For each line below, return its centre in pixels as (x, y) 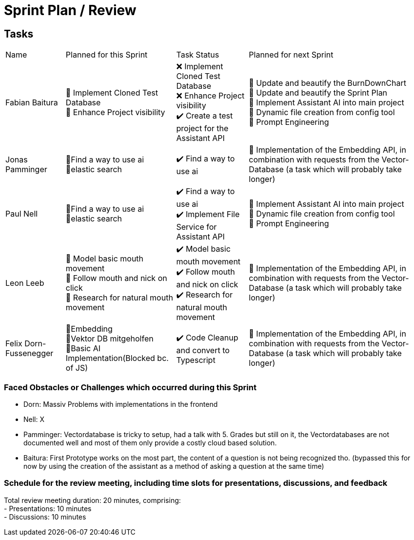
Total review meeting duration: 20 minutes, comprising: (92, 500)
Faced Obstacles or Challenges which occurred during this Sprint (130, 387)
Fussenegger (30, 353)
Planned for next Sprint (291, 55)
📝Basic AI (83, 349)
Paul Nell (22, 214)
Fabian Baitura (32, 102)
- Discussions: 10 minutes (45, 517)
